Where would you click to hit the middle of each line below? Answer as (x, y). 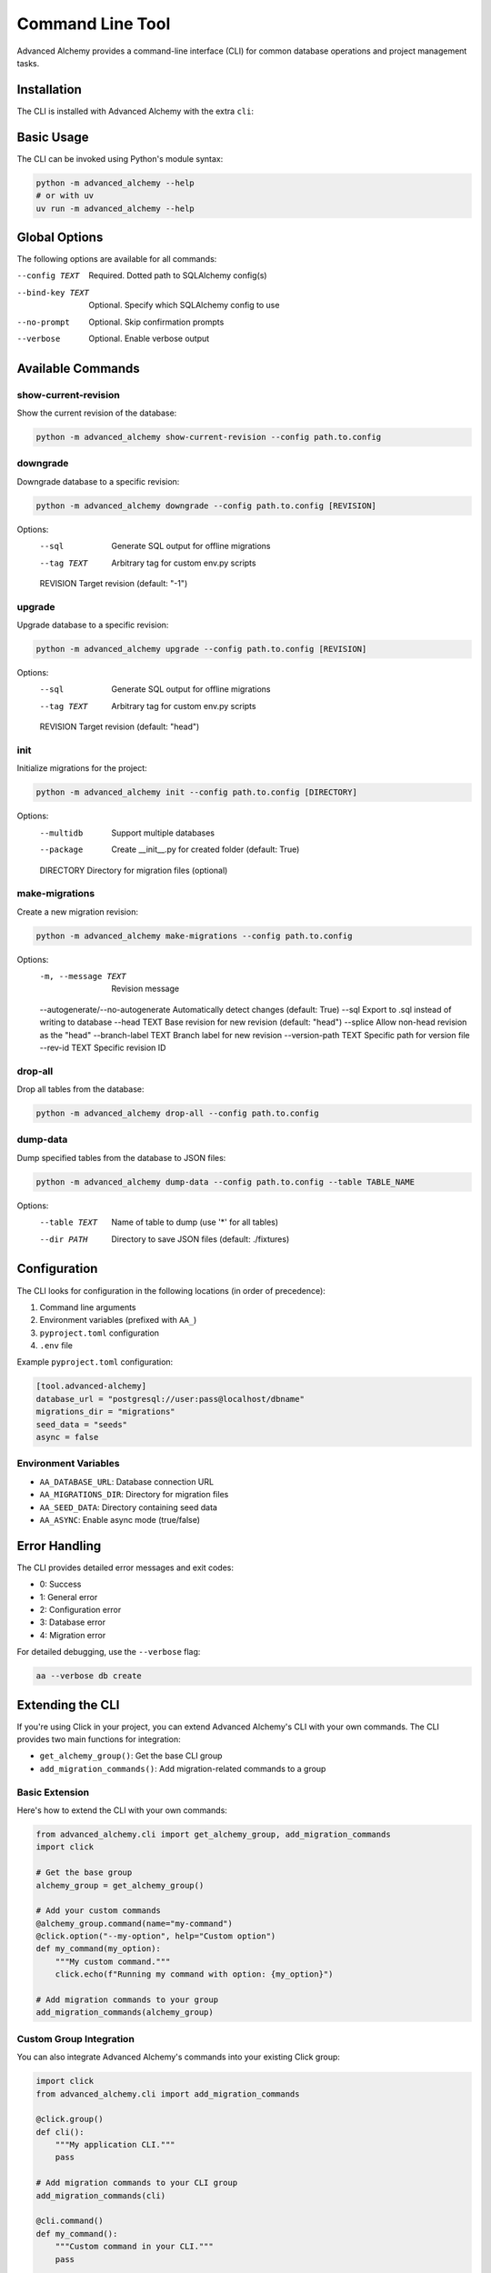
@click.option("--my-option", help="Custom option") (156, 1936)
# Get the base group (84, 1872)
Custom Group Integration (76, 2038)
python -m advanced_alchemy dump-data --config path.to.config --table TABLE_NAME (225, 1182)
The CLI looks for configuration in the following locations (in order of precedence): (171, 1290)
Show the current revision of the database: (97, 413)
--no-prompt (43, 322)
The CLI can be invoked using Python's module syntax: (120, 158)
